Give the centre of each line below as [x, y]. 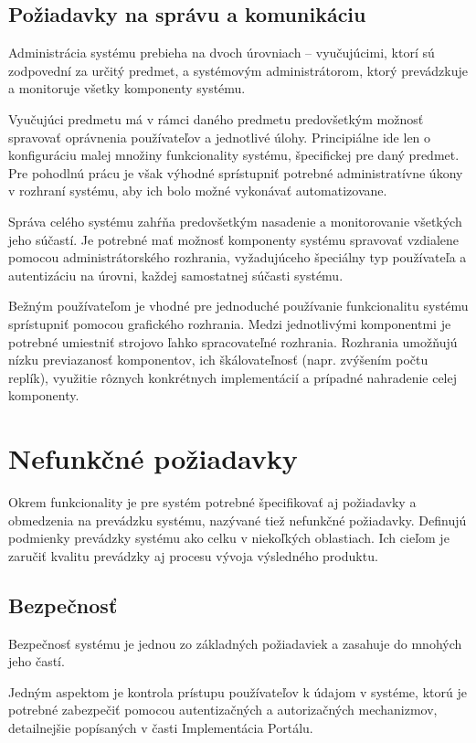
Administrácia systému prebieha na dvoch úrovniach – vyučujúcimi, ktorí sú [222, 53]
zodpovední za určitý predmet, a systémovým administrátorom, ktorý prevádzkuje [238, 70]
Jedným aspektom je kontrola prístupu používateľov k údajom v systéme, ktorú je [238, 691]
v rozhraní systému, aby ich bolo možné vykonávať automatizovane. [198, 191]
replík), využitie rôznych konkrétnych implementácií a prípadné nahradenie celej [233, 377]
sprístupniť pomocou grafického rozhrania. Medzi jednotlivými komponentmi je [230, 323]
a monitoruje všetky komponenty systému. [127, 88]
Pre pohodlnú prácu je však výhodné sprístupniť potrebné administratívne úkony [236, 172]
